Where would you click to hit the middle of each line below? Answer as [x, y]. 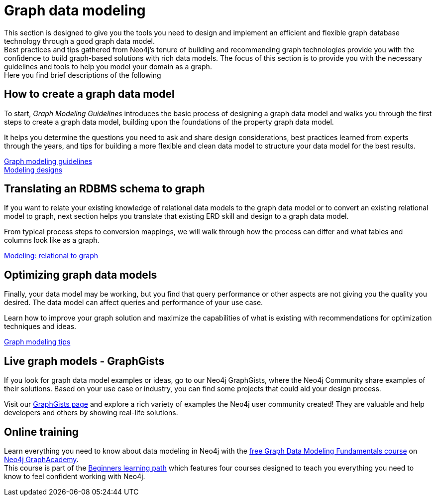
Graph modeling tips [37, 342]
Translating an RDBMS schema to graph [105, 189]
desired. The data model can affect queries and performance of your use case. [134, 303]
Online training [42, 432]
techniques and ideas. [40, 327]
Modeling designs [33, 169]
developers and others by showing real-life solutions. [91, 413]
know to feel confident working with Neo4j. [75, 476]
